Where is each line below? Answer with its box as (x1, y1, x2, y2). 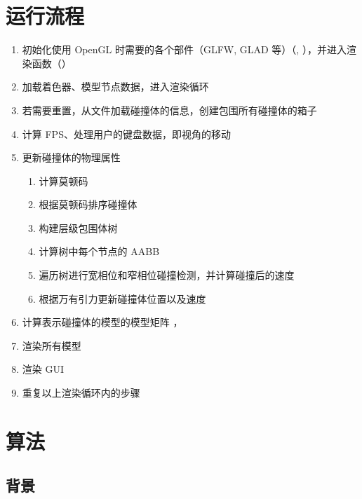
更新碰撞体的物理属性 (22, 150, 121, 165)
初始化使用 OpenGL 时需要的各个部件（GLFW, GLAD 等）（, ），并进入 (22, 42, 347, 57)
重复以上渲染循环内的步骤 (22, 385, 140, 400)
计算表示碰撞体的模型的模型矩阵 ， (22, 315, 183, 329)
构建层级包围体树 (39, 220, 118, 235)
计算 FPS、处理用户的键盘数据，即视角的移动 (22, 126, 231, 141)
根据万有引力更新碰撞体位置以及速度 (39, 291, 206, 306)
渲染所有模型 (22, 338, 81, 353)
